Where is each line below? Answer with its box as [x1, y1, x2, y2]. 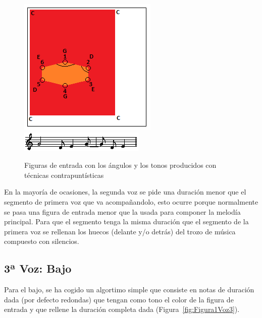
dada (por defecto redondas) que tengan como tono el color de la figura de [4, 294, 234, 304]
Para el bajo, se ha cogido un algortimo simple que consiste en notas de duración [4, 284, 254, 295]
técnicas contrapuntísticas [24, 169, 104, 180]
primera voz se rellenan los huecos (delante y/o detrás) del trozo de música [4, 226, 236, 236]
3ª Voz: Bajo [4, 261, 72, 276]
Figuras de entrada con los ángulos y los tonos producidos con [24, 160, 217, 170]
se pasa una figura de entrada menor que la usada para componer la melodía [4, 206, 241, 217]
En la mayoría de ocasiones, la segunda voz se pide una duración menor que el [4, 186, 246, 197]
